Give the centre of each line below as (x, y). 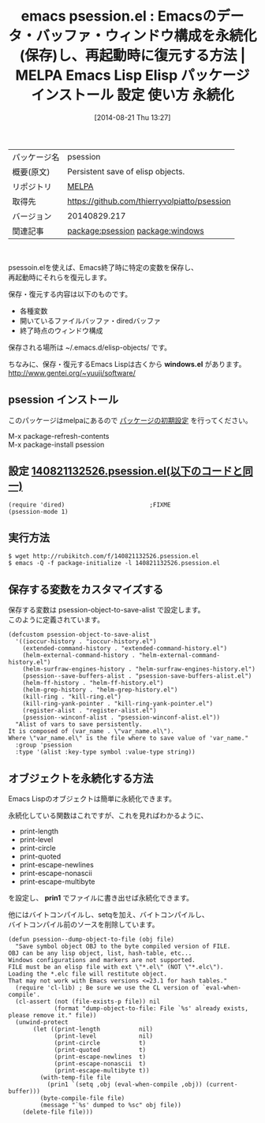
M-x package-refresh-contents (59, 436)
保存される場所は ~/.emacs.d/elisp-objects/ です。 (90, 347)
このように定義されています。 (56, 620)
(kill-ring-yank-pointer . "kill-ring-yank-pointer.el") (118, 704)
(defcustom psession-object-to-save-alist (79, 635)
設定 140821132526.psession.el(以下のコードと (125, 472)
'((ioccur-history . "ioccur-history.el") (86, 642)
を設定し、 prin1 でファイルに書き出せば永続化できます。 (101, 898)
